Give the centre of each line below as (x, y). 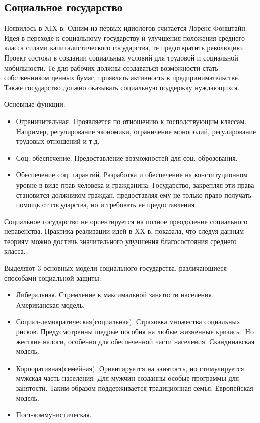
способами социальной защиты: (53, 278)
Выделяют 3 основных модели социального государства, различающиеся (116, 268)
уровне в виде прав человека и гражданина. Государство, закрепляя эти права (135, 184)
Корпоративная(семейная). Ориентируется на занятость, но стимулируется (130, 368)
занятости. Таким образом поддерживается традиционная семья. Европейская (135, 388)
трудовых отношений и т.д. (58, 141)
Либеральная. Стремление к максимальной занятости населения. (115, 295)
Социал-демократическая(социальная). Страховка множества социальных (128, 321)
